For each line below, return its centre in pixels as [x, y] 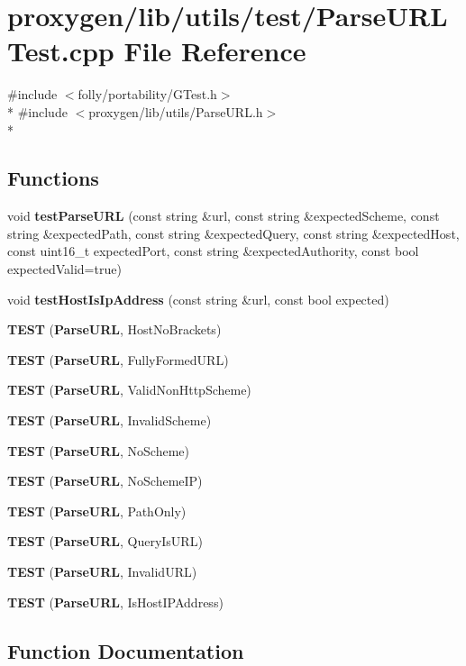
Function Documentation [126, 650]
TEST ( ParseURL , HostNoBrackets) [114, 329]
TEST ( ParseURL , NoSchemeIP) [105, 481]
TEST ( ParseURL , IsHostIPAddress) [115, 602]
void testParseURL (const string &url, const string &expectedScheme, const [224, 216]
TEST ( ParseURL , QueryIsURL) [105, 541]
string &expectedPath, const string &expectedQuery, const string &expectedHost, [233, 233]
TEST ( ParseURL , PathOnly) [97, 511]
